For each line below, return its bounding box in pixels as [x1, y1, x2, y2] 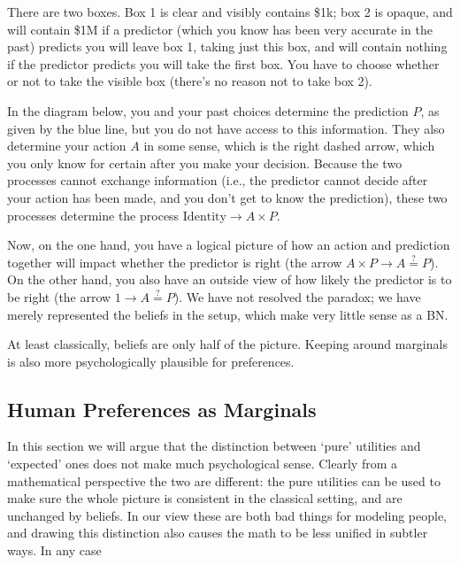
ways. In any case [7, 541, 102, 560]
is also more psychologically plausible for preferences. [7, 352, 295, 370]
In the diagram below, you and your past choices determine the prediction [7, 101, 409, 120]
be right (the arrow [7, 287, 111, 306]
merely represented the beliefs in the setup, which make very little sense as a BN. [7, 305, 448, 323]
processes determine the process [7, 205, 180, 224]
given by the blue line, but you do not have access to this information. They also [7, 119, 445, 137]
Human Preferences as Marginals [7, 395, 317, 422]
